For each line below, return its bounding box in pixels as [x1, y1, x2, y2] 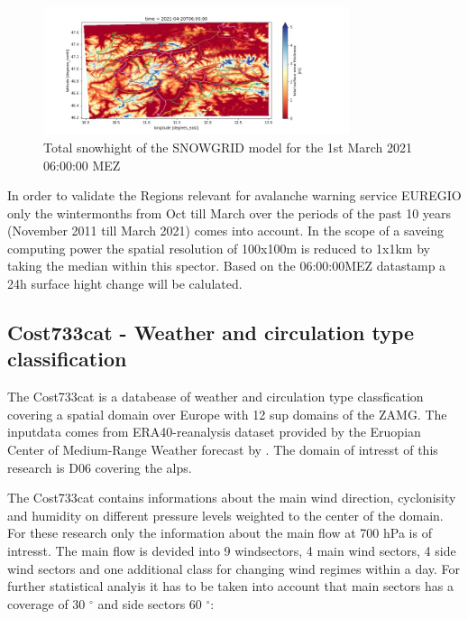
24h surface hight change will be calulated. [7, 274, 243, 293]
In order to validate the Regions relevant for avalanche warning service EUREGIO [7, 186, 462, 205]
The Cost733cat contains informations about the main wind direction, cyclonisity [7, 488, 456, 507]
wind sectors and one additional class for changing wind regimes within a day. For [7, 559, 461, 577]
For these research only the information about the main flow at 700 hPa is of [7, 523, 432, 542]
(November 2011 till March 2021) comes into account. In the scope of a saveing [7, 221, 445, 240]
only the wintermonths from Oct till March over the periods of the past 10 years [7, 203, 452, 222]
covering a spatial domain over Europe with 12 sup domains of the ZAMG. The [7, 404, 447, 423]
